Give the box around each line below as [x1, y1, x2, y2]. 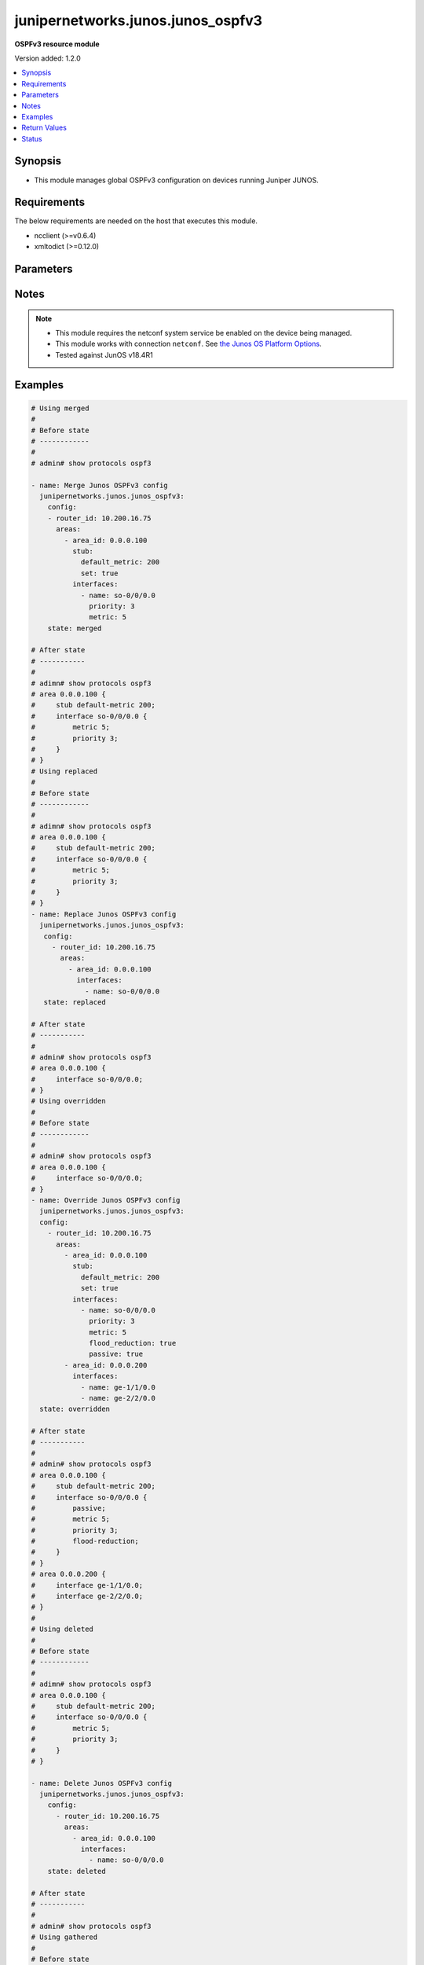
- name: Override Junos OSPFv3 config [31, 1196, 181, 1204]
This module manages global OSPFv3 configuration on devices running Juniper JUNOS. [34, 175, 319, 185]
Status [21, 134, 42, 143]
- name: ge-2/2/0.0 [80, 1394, 156, 1403]
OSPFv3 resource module [14, 39, 100, 49]
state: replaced [43, 997, 106, 1006]
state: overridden [39, 1405, 110, 1414]
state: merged [47, 623, 102, 633]
